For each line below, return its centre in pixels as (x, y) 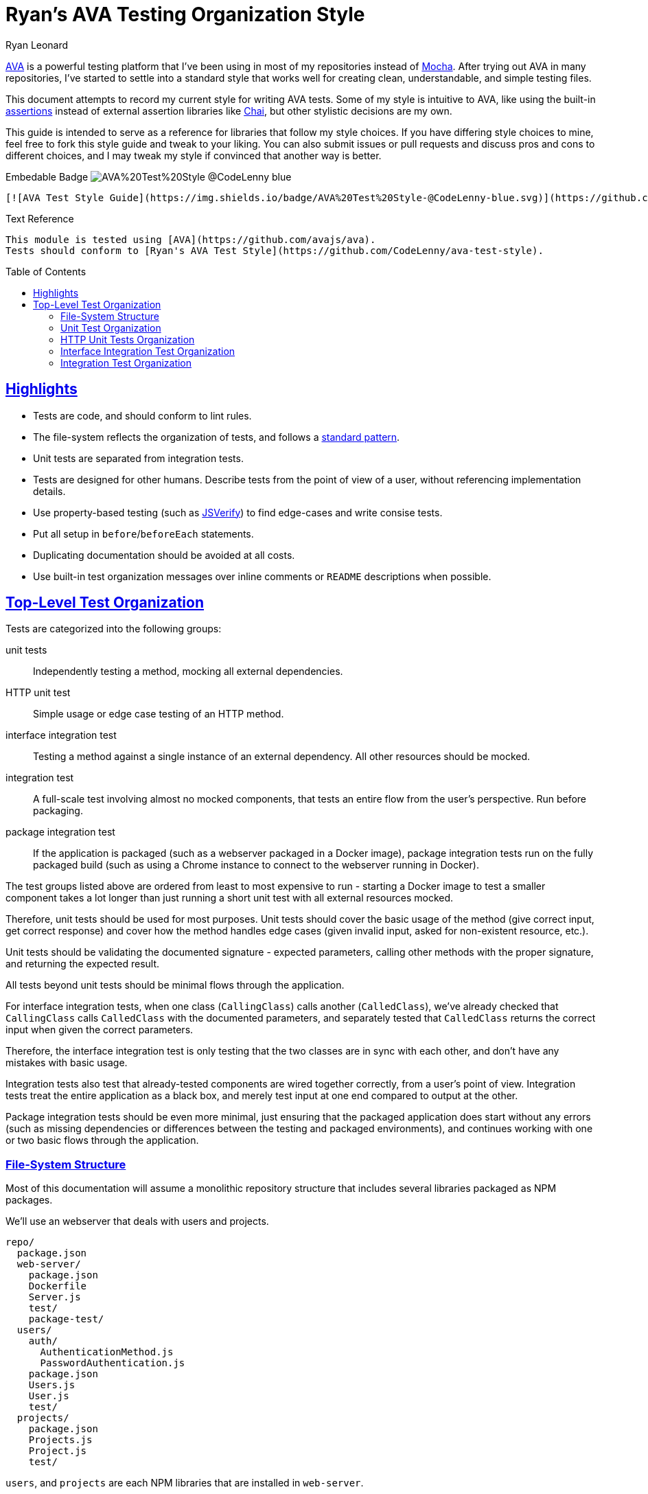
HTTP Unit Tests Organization (128, 339)
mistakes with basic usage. (67, 1063)
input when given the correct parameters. (100, 1030)
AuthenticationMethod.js (107, 1352)
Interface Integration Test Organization (148, 351)
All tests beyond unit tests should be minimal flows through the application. (175, 985)
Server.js (55, 1297)
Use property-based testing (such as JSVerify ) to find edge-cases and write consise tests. (238, 512)
